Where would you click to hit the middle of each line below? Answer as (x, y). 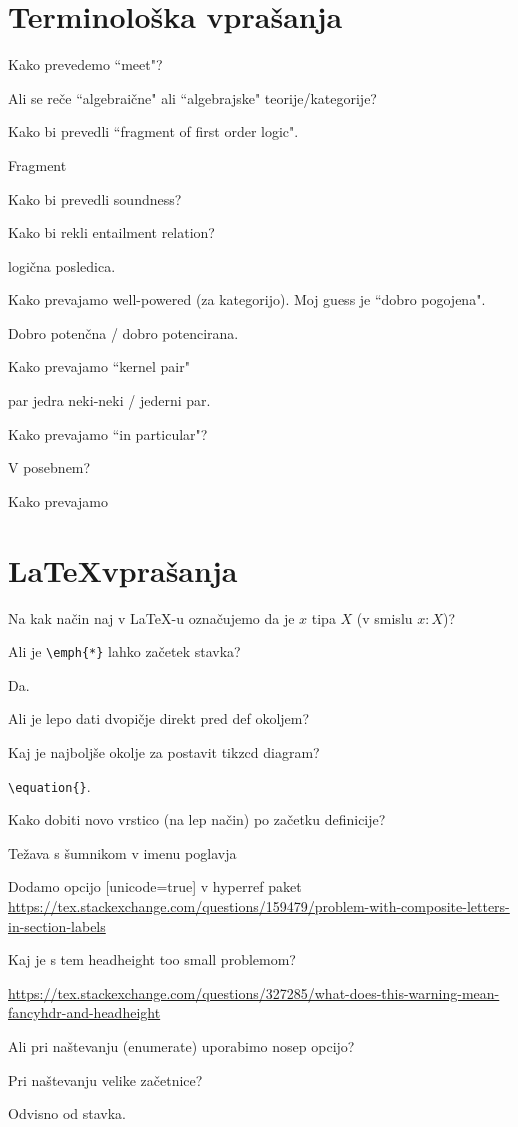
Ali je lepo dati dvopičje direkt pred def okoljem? (159, 718)
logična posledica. (62, 265)
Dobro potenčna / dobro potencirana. (123, 332)
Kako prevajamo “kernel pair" (99, 366)
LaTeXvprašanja (123, 569)
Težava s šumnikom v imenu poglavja (122, 852)
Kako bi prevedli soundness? (95, 198)
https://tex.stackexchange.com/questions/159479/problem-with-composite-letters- (259, 906)
